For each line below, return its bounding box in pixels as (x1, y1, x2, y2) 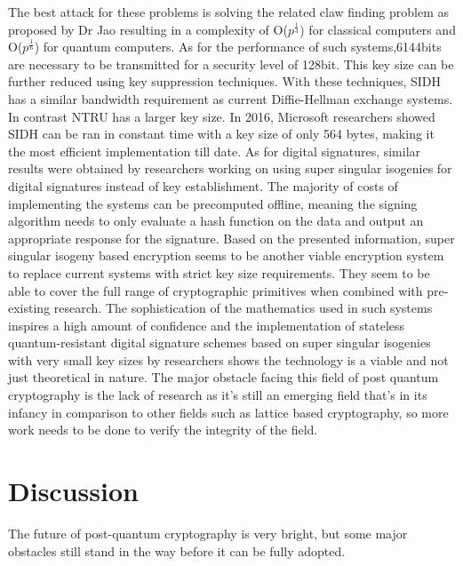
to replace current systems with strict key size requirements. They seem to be (8, 263, 430, 282)
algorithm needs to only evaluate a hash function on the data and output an (8, 211, 424, 230)
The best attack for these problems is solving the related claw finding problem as (8, 3, 450, 20)
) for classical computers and (299, 20, 456, 38)
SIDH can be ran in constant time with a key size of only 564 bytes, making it (8, 124, 435, 143)
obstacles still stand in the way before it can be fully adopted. (8, 541, 346, 560)
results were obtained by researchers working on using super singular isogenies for (8, 159, 452, 178)
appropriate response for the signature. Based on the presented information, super (8, 228, 455, 247)
